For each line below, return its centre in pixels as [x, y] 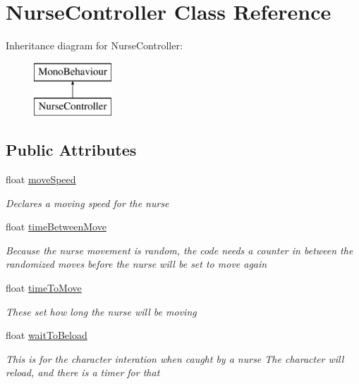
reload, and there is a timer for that [83, 372]
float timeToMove [44, 288]
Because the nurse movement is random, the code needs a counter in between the [179, 250]
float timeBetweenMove [56, 227]
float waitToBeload [47, 335]
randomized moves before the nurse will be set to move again [136, 264]
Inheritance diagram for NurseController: [94, 45]
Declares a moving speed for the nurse [87, 203]
